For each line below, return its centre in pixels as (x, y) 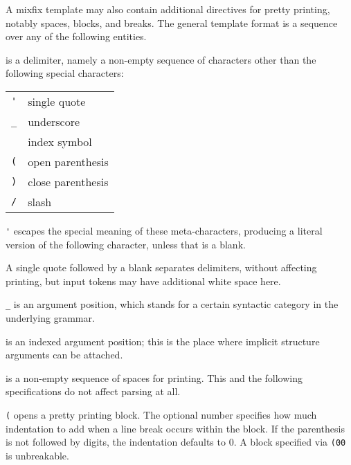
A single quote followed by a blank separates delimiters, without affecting (161, 267)
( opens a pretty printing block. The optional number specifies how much (161, 415)
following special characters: (65, 73)
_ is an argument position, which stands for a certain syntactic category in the (172, 304)
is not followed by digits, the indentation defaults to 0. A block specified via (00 (176, 442)
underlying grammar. (50, 318)
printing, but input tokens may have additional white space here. (143, 281)
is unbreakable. (37, 455)
